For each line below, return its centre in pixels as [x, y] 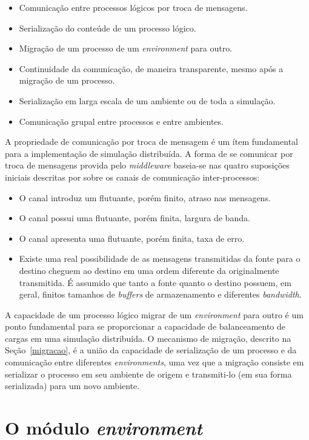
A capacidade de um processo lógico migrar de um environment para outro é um [154, 314]
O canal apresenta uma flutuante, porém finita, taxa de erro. [132, 238]
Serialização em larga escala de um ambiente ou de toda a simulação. [147, 100]
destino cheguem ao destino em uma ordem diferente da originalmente [149, 270]
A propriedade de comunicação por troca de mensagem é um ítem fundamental [151, 142]
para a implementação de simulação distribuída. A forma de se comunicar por [149, 153]
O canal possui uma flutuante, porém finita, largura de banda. [135, 218]
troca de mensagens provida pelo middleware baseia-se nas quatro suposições [147, 165]
